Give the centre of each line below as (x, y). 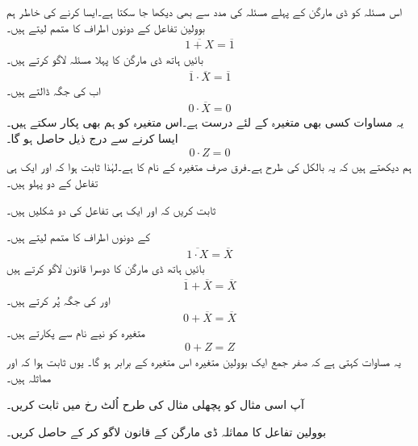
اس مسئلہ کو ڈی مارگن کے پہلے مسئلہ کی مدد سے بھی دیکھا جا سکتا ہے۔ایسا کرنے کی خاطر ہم (204, 11)
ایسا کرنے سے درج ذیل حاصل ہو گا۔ (92, 138)
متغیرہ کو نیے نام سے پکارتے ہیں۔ (76, 332)
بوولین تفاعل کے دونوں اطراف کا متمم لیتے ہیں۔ (106, 27)
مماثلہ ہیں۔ (29, 377)
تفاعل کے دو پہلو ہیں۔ (52, 182)
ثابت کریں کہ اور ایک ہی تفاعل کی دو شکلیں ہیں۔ (111, 209)
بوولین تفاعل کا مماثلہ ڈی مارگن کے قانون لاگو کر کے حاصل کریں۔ (167, 432)
